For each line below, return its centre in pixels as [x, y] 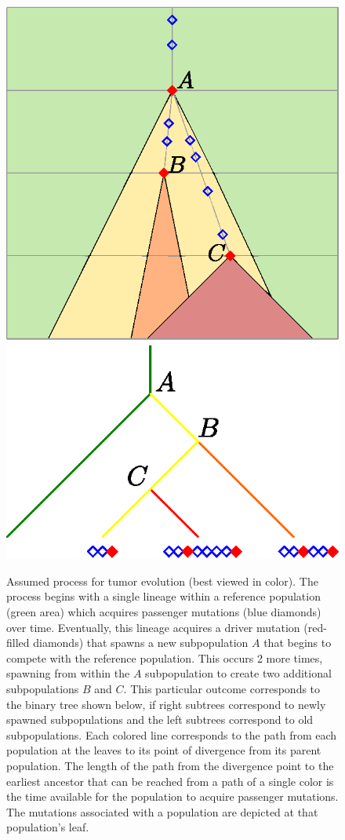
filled [18, 643]
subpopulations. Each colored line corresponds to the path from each [172, 734]
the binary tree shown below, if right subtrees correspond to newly [166, 704]
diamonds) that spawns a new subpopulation [141, 643]
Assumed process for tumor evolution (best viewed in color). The [162, 581]
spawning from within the [68, 673]
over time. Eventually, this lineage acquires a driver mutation [153, 627]
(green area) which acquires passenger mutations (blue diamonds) [164, 611]
